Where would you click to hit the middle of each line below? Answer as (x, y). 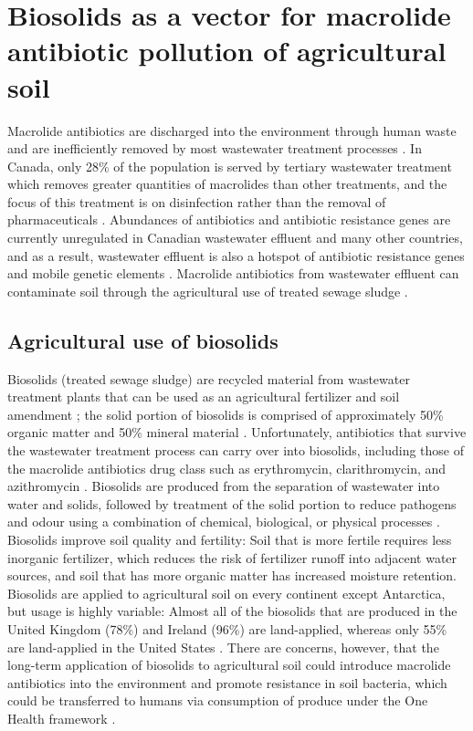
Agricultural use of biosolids (143, 340)
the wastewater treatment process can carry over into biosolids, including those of (236, 450)
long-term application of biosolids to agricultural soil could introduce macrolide (229, 665)
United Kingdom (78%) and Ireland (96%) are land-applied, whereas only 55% (227, 628)
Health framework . (62, 718)
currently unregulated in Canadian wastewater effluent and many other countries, (235, 238)
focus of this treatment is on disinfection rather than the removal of (197, 201)
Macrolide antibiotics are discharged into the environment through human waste (232, 130)
